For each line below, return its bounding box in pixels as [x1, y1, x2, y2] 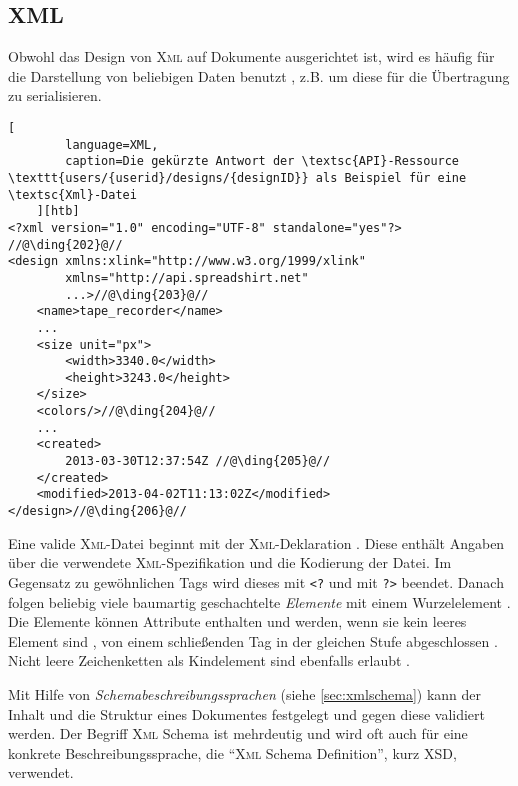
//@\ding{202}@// [8, 237, 123, 252]
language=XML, [65, 137, 159, 152]
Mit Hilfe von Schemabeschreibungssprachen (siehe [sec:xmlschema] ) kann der [8, 683, 481, 704]
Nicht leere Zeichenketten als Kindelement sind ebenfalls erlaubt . [8, 650, 411, 671]
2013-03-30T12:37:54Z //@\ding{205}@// [65, 454, 331, 469]
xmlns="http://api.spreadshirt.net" [65, 270, 309, 285]
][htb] [36, 204, 80, 219]
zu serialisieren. [8, 85, 102, 106]
